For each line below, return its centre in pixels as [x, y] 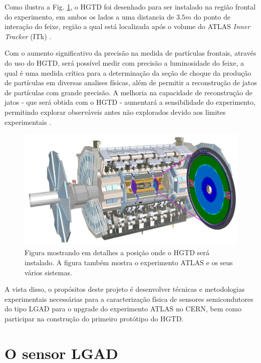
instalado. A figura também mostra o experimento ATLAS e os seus [129, 262]
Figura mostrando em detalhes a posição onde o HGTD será [117, 252]
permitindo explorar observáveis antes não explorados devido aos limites [115, 112]
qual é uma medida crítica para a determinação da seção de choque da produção [128, 72]
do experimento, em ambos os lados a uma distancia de [89, 16]
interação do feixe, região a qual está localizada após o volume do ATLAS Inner [127, 26]
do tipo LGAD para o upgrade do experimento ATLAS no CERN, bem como [123, 309]
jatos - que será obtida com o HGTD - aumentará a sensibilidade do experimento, [130, 102]
